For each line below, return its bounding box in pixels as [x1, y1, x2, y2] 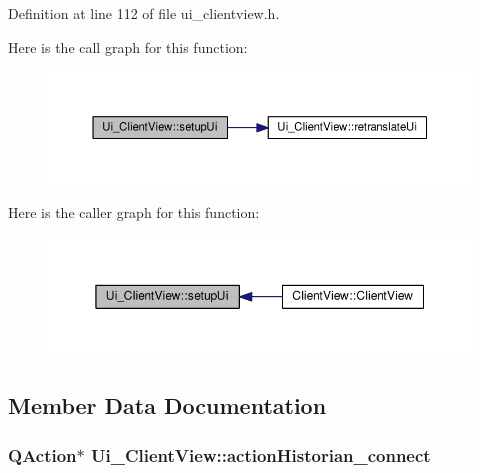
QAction [8, 442, 77, 467]
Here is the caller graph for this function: [8, 202, 260, 223]
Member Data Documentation [8, 390, 327, 421]
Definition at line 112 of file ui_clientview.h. [8, 3, 280, 23]
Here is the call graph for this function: [8, 36, 248, 57]
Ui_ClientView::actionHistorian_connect [91, 442, 431, 467]
